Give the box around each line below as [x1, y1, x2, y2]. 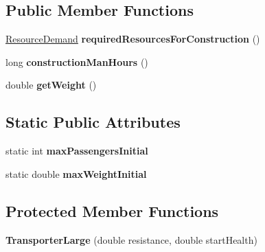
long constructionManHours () [5, 54, 148, 69]
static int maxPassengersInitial [5, 144, 148, 158]
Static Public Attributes [5, 111, 181, 133]
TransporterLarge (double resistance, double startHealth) [5, 232, 257, 247]
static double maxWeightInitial [5, 166, 147, 181]
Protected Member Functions [5, 200, 219, 221]
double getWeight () [5, 78, 97, 92]
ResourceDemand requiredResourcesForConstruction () [5, 32, 260, 46]
